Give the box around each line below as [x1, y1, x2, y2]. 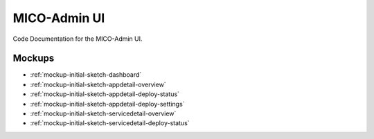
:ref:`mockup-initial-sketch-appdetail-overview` [30, 80, 166, 89]
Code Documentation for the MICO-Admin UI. [12, 35, 143, 43]
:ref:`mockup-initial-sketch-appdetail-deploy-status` [30, 90, 180, 98]
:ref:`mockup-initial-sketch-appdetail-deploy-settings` [30, 100, 185, 108]
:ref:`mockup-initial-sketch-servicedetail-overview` [30, 109, 177, 118]
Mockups [12, 53, 55, 64]
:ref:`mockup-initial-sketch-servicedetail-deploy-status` [30, 119, 190, 127]
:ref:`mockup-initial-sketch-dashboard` [30, 71, 142, 79]
